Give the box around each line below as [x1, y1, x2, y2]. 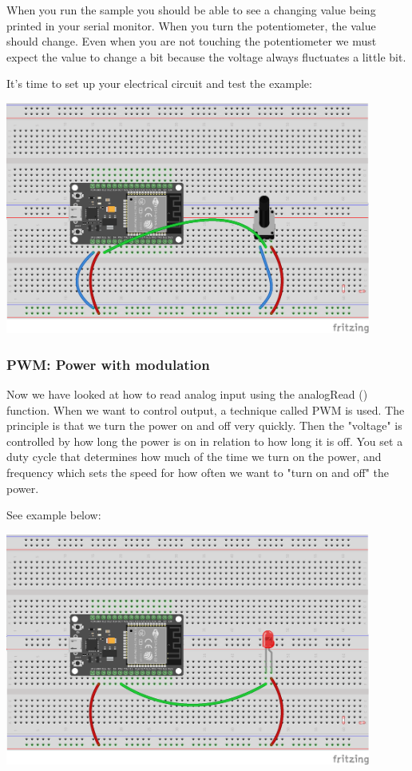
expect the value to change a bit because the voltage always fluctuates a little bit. [6, 48, 406, 65]
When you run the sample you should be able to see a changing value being [6, 2, 376, 18]
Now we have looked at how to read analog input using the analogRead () [6, 386, 368, 403]
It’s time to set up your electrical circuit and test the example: [6, 75, 312, 92]
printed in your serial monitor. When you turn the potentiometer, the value [6, 17, 376, 34]
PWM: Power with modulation [6, 354, 210, 374]
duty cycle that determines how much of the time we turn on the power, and [6, 448, 382, 465]
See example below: [6, 507, 101, 523]
